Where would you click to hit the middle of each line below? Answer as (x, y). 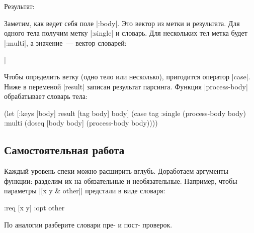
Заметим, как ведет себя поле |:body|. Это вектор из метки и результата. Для (122, 23)
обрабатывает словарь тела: (46, 96)
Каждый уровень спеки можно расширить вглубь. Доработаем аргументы (116, 171)
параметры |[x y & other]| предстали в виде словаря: (85, 191)
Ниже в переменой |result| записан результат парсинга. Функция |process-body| (126, 86)
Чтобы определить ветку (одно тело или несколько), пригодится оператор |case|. (127, 76)
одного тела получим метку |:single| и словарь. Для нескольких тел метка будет (126, 33)
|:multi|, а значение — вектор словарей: (65, 42)
